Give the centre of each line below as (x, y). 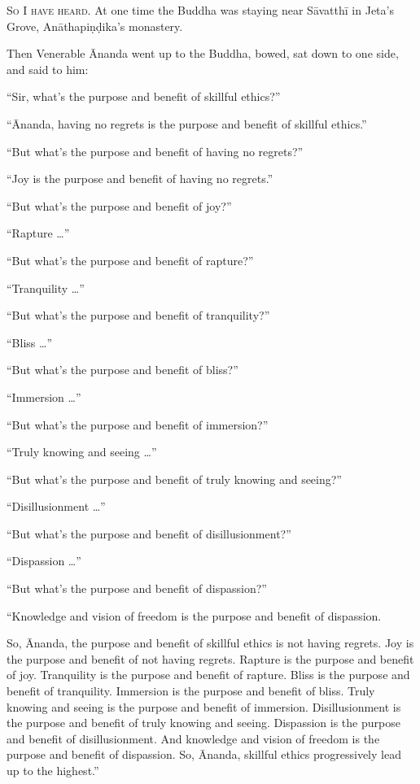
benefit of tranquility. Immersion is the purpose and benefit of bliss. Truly (191, 691)
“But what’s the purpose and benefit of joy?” (119, 205)
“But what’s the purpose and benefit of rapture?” (130, 260)
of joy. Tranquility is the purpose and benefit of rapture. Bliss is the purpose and (208, 675)
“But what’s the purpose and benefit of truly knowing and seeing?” (174, 479)
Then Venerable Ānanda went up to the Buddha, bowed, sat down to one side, (203, 53)
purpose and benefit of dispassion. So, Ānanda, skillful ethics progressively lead (204, 754)
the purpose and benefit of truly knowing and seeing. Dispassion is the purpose (203, 723)
